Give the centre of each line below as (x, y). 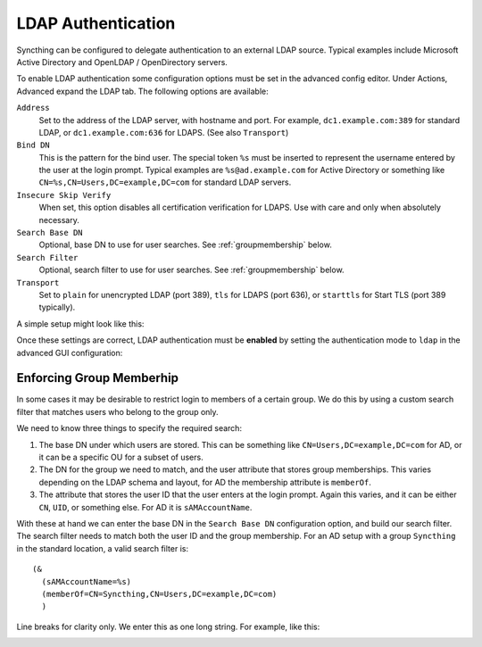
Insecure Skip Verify (64, 195)
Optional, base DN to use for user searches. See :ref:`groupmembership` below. (185, 245)
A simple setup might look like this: (80, 323)
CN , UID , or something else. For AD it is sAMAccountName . (145, 507)
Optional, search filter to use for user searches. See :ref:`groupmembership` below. (191, 270)
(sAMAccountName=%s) (87, 581)
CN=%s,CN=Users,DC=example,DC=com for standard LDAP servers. (165, 182)
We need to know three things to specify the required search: (129, 428)
